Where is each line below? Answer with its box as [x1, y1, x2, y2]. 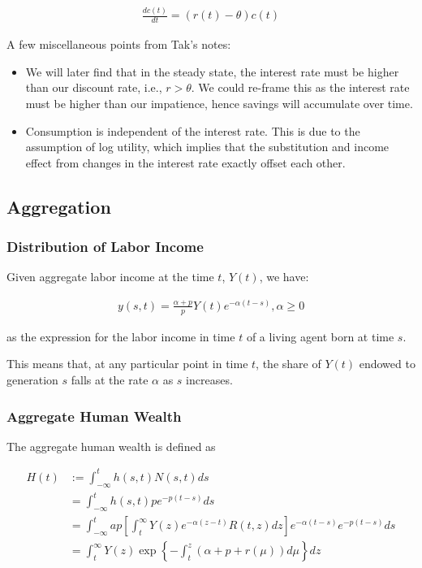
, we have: [259, 268, 309, 285]
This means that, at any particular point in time [6, 355, 248, 372]
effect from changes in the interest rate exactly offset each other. [25, 154, 346, 171]
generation [6, 371, 58, 388]
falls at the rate [71, 371, 149, 388]
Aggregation [6, 193, 111, 219]
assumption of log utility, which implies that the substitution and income [25, 138, 390, 155]
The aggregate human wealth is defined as [6, 437, 216, 454]
